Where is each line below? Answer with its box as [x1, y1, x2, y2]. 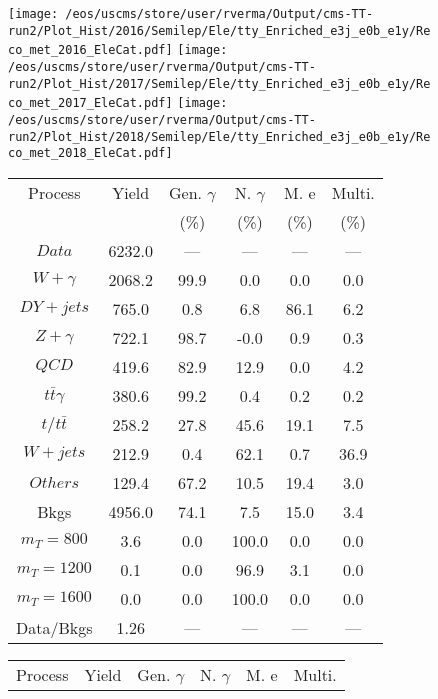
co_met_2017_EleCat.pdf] [8, 96, 173, 111]
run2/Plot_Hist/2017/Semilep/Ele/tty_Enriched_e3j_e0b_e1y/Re [8, 76, 431, 91]
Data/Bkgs [16, 615, 93, 639]
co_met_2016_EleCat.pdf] [8, 43, 173, 58]
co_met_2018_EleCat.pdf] [8, 146, 173, 161]
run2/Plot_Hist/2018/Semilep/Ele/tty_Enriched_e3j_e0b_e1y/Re [8, 129, 431, 144]
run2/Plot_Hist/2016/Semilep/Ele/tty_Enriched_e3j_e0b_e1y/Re [8, 23, 431, 38]
